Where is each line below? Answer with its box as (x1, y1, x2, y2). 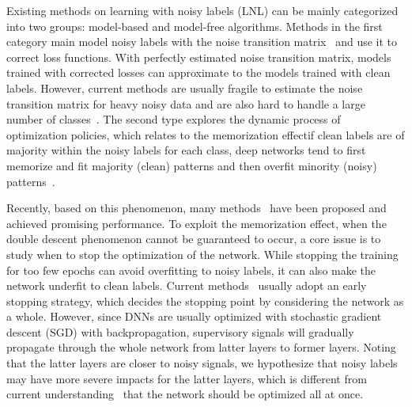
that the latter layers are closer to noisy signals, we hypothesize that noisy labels (6, 355, 398, 371)
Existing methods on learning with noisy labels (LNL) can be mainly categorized (6, 2, 399, 18)
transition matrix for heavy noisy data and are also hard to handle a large (6, 95, 365, 112)
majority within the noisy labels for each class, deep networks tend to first (6, 142, 366, 158)
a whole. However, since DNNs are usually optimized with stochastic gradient (6, 308, 382, 325)
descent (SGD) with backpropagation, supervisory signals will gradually (6, 323, 354, 340)
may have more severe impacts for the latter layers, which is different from (6, 370, 367, 386)
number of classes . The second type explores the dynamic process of (6, 111, 341, 127)
